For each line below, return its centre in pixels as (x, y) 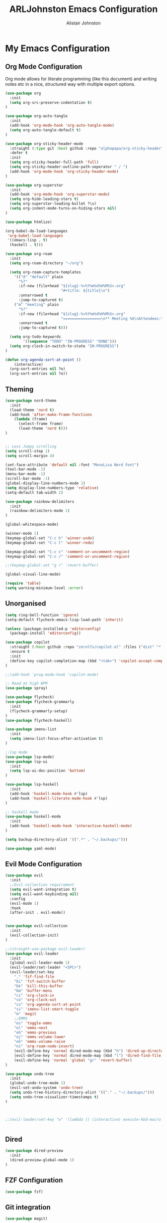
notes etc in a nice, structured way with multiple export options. (70, 84)
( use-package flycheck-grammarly (40, 702)
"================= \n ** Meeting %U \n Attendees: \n (113, 318)
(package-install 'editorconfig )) (45, 633)
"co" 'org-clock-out (35, 1000)
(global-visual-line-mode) (33, 575)
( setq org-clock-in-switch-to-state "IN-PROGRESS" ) (64, 346)
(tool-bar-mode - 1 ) (25, 469)
